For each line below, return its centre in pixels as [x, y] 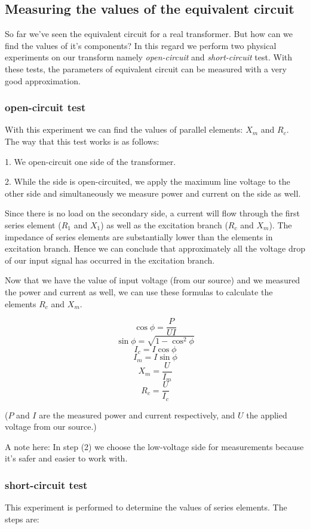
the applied [267, 415]
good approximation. [43, 80]
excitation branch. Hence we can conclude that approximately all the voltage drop [155, 248]
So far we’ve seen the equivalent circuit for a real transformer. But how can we [149, 34]
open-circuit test [45, 107]
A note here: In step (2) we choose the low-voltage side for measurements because [154, 446]
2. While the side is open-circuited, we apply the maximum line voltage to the [148, 181]
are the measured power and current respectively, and [137, 415]
